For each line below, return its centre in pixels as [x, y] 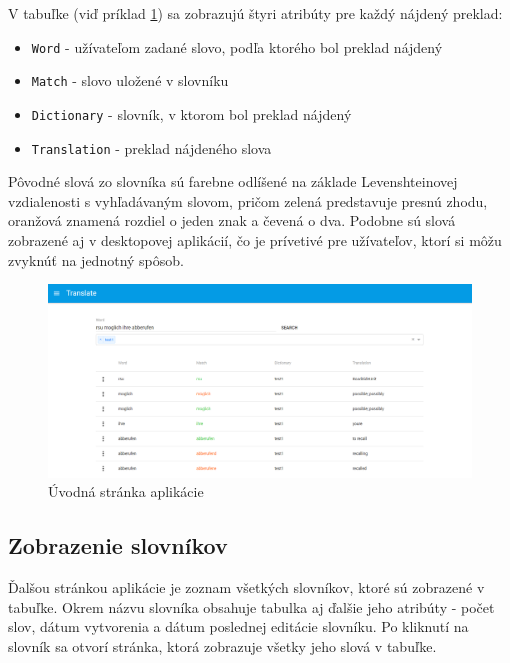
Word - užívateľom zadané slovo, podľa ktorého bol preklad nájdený [237, 46]
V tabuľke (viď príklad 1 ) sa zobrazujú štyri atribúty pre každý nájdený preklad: [255, 13]
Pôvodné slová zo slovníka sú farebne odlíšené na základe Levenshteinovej [233, 181]
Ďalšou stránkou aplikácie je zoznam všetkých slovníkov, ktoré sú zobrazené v [246, 586]
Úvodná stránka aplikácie [126, 491]
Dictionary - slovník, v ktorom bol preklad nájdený [191, 113]
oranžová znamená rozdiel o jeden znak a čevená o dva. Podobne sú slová [232, 220]
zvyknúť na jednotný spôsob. [96, 259]
